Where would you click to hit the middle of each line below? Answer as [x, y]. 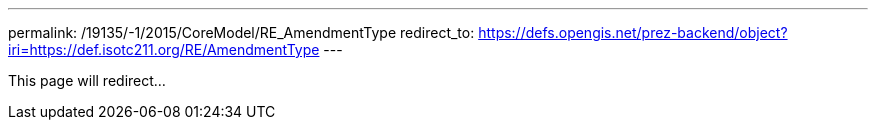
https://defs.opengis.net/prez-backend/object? [633, 32]
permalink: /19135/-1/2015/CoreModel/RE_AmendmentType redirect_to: [241, 32]
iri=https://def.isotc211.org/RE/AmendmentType [164, 49]
